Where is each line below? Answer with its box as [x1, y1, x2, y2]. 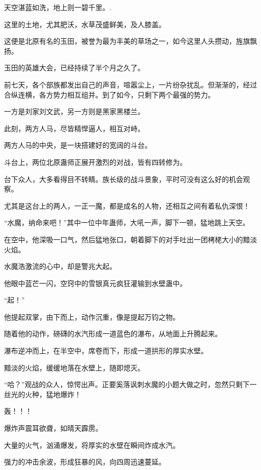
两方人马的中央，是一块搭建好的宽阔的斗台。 [4, 140, 152, 150]
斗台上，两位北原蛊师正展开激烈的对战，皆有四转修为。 [4, 156, 187, 167]
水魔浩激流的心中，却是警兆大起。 [4, 261, 116, 271]
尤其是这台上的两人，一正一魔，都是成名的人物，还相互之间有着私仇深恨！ [4, 200, 250, 211]
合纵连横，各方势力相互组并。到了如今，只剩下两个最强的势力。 [4, 89, 215, 100]
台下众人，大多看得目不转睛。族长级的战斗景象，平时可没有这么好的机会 [4, 173, 243, 184]
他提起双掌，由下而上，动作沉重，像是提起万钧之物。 [4, 311, 180, 322]
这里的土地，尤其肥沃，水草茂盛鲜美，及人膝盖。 [4, 19, 166, 29]
